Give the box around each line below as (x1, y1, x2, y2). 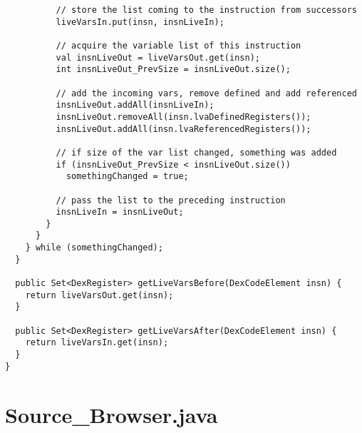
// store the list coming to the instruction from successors (56, 5, 357, 15)
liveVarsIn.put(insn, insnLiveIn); (56, 16, 224, 27)
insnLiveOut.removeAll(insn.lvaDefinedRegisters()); (56, 111, 311, 122)
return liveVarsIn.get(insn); (25, 337, 169, 348)
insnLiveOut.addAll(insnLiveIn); (56, 100, 214, 111)
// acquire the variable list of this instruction (56, 40, 301, 51)
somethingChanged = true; (66, 171, 189, 182)
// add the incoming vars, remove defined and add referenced (56, 88, 357, 98)
